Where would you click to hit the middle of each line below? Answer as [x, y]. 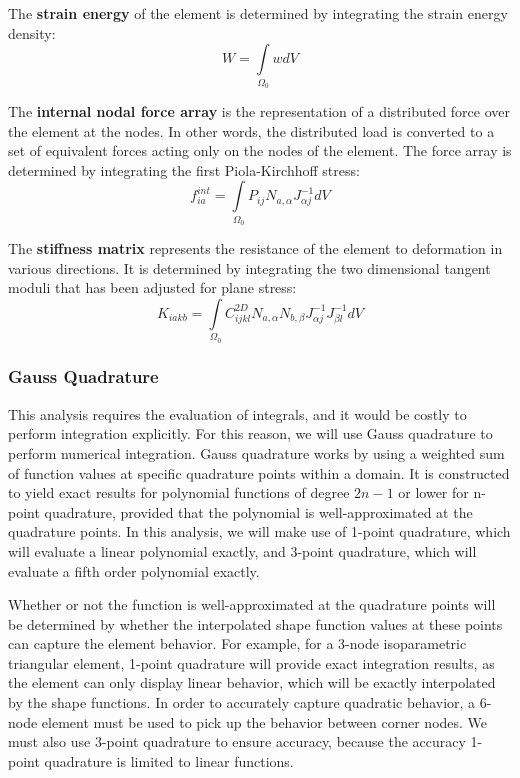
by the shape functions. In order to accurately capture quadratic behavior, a [242, 702]
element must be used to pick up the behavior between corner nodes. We [264, 721]
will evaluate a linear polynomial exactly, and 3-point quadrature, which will [242, 550]
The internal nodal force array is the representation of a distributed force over [259, 110]
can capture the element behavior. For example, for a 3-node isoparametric [237, 643]
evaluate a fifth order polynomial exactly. [134, 570]
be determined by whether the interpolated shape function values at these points [255, 623]
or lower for [433, 492]
